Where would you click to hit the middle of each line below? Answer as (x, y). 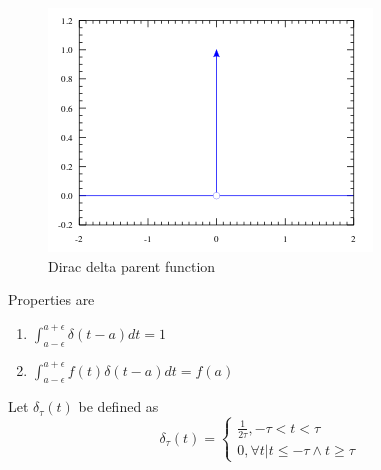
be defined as (118, 406)
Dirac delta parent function (132, 265)
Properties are (51, 299)
